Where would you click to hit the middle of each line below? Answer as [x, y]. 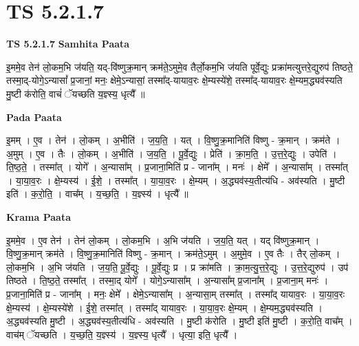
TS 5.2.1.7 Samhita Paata [68, 44]
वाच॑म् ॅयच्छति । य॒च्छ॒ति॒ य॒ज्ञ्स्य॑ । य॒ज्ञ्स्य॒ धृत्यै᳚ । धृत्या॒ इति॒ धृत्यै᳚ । [122, 334]
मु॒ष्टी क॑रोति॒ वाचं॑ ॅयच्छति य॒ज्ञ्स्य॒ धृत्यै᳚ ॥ [76, 93]
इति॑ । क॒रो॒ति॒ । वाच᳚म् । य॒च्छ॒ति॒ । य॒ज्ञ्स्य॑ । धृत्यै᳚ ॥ [97, 194]
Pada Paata [34, 117]
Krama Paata [39, 217]
